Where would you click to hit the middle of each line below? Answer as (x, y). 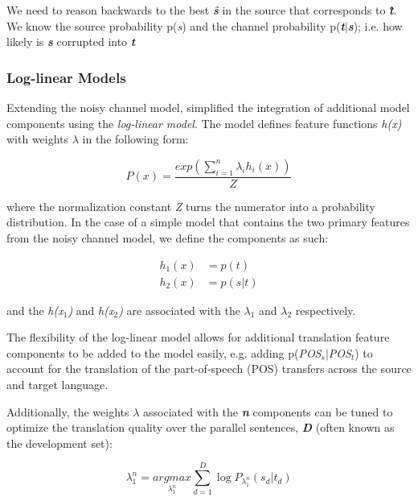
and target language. (57, 385)
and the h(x (35, 310)
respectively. (326, 310)
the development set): (59, 443)
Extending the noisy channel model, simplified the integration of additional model (208, 107)
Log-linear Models (66, 77)
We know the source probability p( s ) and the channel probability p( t (176, 25)
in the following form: (135, 139)
